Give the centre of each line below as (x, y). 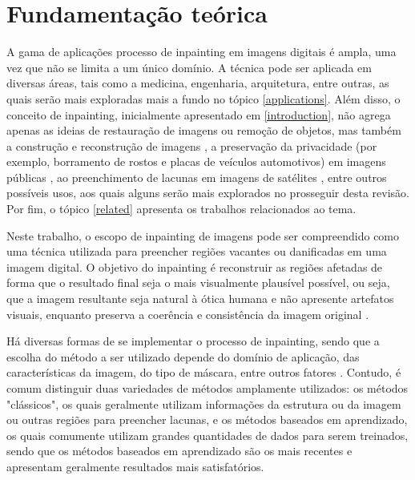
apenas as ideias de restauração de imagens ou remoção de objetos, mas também (204, 130)
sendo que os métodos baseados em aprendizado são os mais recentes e (179, 451)
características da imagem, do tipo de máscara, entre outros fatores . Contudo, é (204, 372)
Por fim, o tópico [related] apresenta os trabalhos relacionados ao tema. (181, 209)
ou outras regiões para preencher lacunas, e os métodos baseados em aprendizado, (207, 419)
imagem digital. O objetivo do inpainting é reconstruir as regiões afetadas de (195, 266)
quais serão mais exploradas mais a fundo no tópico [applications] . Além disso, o (203, 98)
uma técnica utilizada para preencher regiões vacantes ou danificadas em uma (197, 251)
